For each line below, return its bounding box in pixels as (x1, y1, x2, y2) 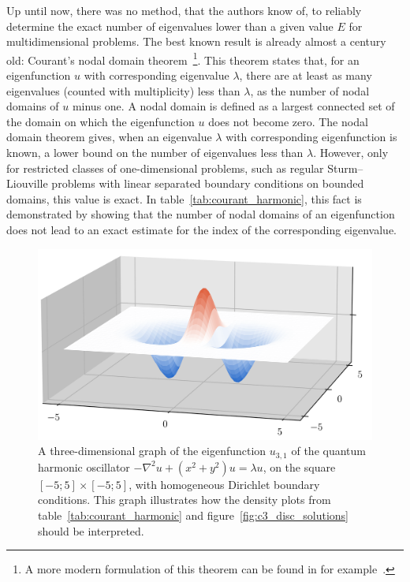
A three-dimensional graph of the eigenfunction (38, 442, 266, 459)
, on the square (263, 458, 336, 475)
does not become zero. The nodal (208, 113, 368, 129)
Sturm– (327, 159, 363, 176)
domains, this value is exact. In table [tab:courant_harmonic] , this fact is (6, 190, 362, 207)
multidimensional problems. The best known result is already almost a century (6, 33, 386, 50)
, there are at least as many (239, 67, 372, 84)
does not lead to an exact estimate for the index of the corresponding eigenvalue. (6, 221, 397, 237)
